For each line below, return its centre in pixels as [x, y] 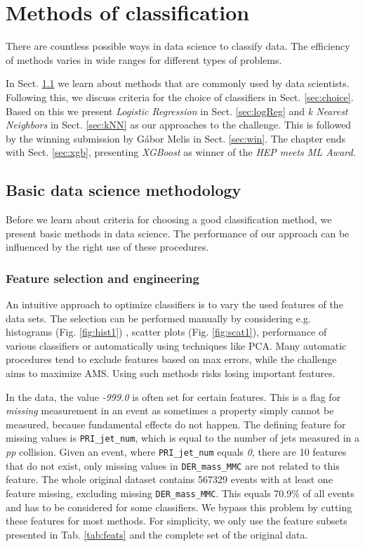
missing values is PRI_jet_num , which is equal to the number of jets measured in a [182, 438]
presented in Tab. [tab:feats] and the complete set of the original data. [157, 534]
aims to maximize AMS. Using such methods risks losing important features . [171, 373]
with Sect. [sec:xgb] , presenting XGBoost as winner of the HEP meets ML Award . [181, 152]
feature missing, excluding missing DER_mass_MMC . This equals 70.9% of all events [180, 493]
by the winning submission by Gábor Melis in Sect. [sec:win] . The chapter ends [176, 138]
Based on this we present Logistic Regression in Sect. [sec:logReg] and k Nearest [177, 111]
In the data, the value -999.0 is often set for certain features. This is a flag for [173, 396]
